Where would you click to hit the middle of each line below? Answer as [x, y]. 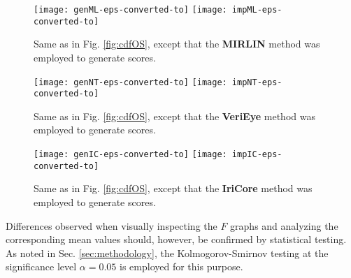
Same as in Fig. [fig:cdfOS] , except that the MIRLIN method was [177, 44]
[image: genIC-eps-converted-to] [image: [130, 154]
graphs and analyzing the [284, 225]
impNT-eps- [257, 82]
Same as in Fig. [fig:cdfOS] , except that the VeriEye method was [174, 116]
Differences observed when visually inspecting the [112, 225]
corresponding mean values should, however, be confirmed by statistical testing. [176, 239]
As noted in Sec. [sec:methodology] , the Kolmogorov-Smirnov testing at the [167, 253]
